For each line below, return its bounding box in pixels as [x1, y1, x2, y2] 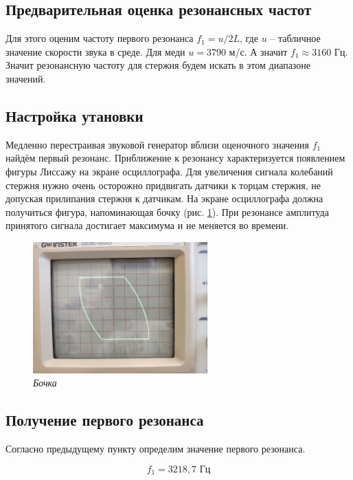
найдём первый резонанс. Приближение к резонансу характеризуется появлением [5, 151, 345, 165]
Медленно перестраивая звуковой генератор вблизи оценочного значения [5, 137, 309, 151]
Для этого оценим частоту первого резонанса [5, 31, 194, 45]
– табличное [270, 31, 321, 45]
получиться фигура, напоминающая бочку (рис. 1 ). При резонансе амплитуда [5, 204, 329, 219]
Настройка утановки [5, 105, 144, 126]
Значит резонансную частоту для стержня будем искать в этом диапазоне [5, 58, 311, 72]
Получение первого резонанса [5, 409, 204, 430]
